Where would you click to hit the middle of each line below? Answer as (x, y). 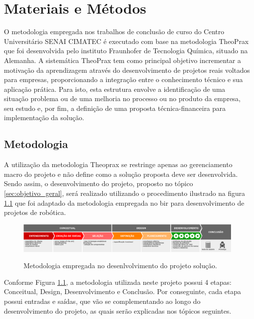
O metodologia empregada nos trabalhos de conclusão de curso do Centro (114, 32)
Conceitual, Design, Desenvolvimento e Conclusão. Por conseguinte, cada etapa (123, 291)
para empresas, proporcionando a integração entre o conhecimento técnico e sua (124, 79)
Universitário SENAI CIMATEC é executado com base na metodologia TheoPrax (126, 41)
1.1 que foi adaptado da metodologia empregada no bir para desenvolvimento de (124, 202)
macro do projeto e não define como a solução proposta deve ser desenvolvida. (121, 174)
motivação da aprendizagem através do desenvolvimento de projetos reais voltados (127, 70)
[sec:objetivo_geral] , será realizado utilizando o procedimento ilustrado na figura (125, 193)
